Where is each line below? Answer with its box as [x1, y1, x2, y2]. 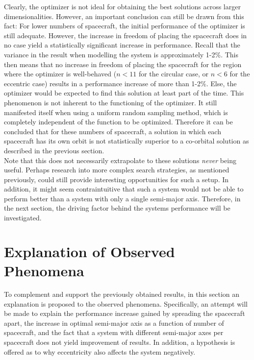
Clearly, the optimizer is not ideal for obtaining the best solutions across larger [4, 1, 241, 11]
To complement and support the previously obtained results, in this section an [4, 288, 240, 299]
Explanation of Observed [4, 241, 175, 261]
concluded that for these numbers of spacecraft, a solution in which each [4, 126, 221, 136]
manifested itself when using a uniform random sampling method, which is [4, 107, 228, 117]
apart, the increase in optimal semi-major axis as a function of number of [4, 317, 224, 328]
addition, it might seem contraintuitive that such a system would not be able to [4, 184, 244, 194]
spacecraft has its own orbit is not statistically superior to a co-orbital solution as [4, 136, 249, 146]
